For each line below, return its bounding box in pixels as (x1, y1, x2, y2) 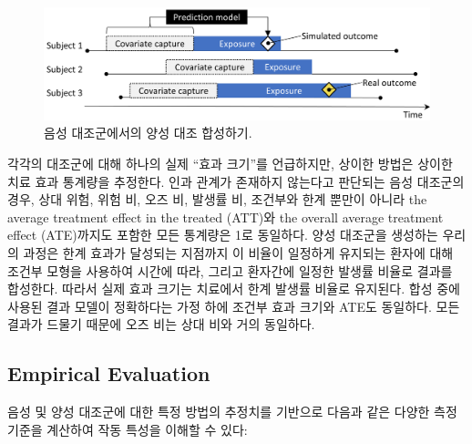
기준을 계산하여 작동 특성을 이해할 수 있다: (7, 419, 248, 439)
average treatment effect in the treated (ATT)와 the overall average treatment (7, 207, 444, 226)
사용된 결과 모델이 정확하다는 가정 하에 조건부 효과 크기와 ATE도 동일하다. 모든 (7, 296, 460, 315)
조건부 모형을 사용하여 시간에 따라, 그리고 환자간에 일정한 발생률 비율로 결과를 (7, 261, 453, 280)
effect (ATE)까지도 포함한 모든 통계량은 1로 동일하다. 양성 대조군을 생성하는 (7, 225, 438, 244)
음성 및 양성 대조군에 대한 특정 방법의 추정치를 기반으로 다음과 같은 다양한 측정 (7, 402, 457, 421)
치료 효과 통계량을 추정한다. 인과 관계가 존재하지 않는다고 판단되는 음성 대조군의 (7, 171, 465, 191)
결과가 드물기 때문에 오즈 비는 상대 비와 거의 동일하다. (7, 315, 315, 334)
